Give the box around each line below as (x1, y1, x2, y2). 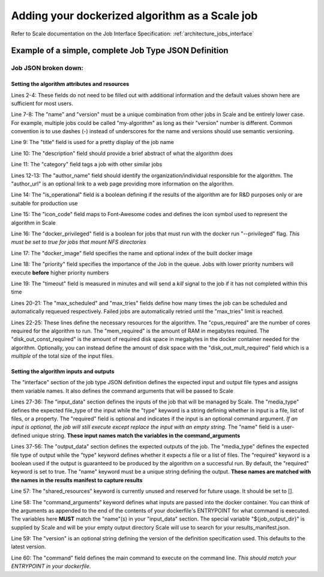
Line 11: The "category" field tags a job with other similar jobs (11, 161, 163, 168)
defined (11, 432, 31, 439)
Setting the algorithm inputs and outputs (11, 368, 115, 375)
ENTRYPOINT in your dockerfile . (11, 563, 91, 570)
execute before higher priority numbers (11, 269, 109, 276)
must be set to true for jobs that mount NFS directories (11, 238, 146, 246)
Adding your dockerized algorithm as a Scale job (11, 9, 258, 22)
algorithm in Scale (11, 219, 56, 226)
